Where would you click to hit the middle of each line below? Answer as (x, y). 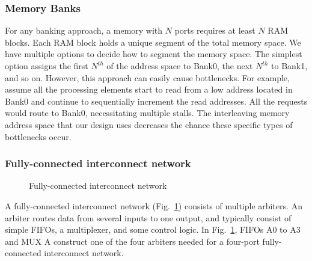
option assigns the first (47, 66)
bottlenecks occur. (38, 136)
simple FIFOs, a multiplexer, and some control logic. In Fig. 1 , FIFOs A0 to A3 (153, 229)
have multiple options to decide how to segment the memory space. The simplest (154, 54)
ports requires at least (215, 30)
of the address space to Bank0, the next (180, 66)
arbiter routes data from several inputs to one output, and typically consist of (148, 217)
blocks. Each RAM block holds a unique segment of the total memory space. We (153, 42)
